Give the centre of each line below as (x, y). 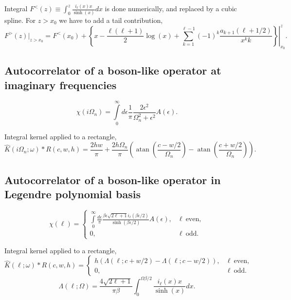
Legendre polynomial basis (73, 194)
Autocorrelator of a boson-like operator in (113, 179)
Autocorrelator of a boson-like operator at (113, 70)
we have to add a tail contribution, (111, 20)
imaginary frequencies (61, 84)
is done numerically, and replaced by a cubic (171, 9)
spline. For (20, 20)
